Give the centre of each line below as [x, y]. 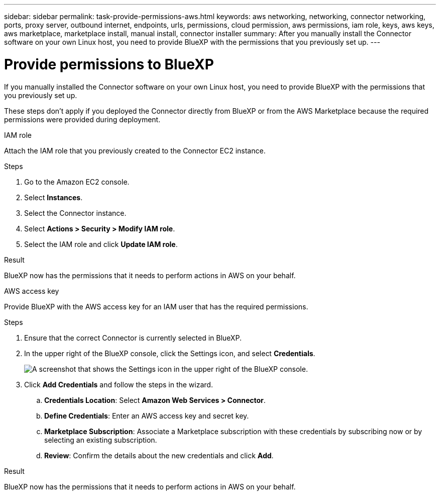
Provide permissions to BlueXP [109, 64]
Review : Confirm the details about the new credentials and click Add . [159, 455]
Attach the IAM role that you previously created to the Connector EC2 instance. [135, 150]
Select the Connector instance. [75, 213]
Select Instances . [53, 197]
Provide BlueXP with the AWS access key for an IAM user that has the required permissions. [156, 306]
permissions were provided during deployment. [82, 119]
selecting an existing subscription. [101, 440]
